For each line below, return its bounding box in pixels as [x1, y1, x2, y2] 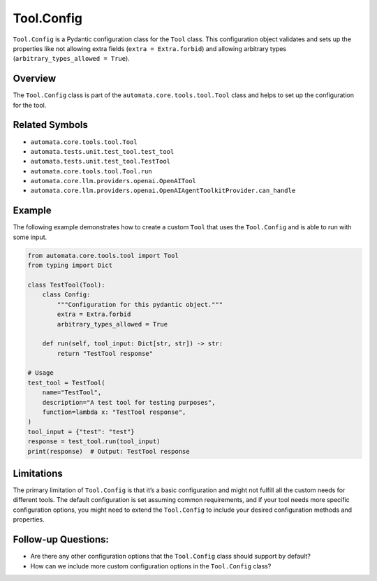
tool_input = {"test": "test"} [27, 427, 135, 436]
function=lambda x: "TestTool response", [42, 408, 186, 416]
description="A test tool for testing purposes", [42, 399, 216, 406]
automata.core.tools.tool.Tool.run [30, 167, 153, 175]
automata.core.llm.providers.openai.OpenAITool [30, 177, 197, 185]
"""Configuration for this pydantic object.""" [57, 301, 223, 308]
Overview [13, 73, 57, 85]
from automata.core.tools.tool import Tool [27, 252, 179, 259]
